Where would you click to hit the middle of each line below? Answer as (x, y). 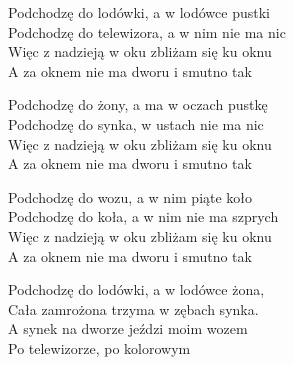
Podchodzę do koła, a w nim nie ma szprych (143, 216)
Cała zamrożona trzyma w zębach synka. (133, 308)
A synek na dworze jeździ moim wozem (128, 328)
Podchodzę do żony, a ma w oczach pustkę (138, 104)
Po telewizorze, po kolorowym (99, 347)
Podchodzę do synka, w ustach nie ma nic (136, 123)
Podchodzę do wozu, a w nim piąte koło (130, 196)
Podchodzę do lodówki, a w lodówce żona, (136, 289)
